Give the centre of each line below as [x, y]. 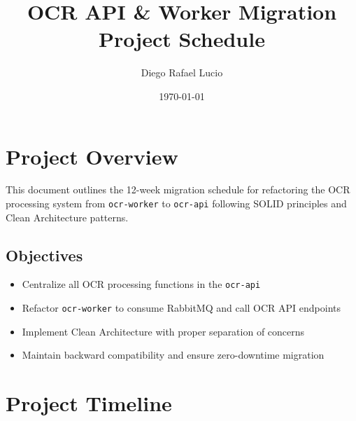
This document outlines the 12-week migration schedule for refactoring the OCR [178, 189]
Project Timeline [89, 403]
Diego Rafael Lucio [182, 73]
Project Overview [92, 156]
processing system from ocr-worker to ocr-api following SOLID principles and [176, 203]
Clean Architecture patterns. [67, 217]
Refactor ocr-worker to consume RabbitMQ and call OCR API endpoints [181, 308]
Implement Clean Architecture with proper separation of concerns [163, 331]
